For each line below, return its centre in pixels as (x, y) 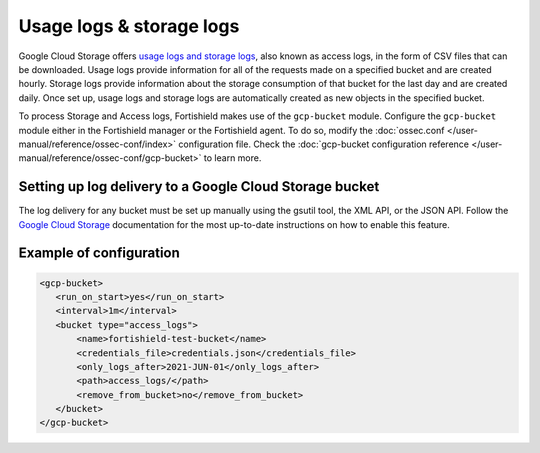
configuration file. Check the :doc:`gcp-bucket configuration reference (324, 144)
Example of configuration (99, 253)
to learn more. (232, 158)
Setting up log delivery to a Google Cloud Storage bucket (199, 186)
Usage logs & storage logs (129, 26)
